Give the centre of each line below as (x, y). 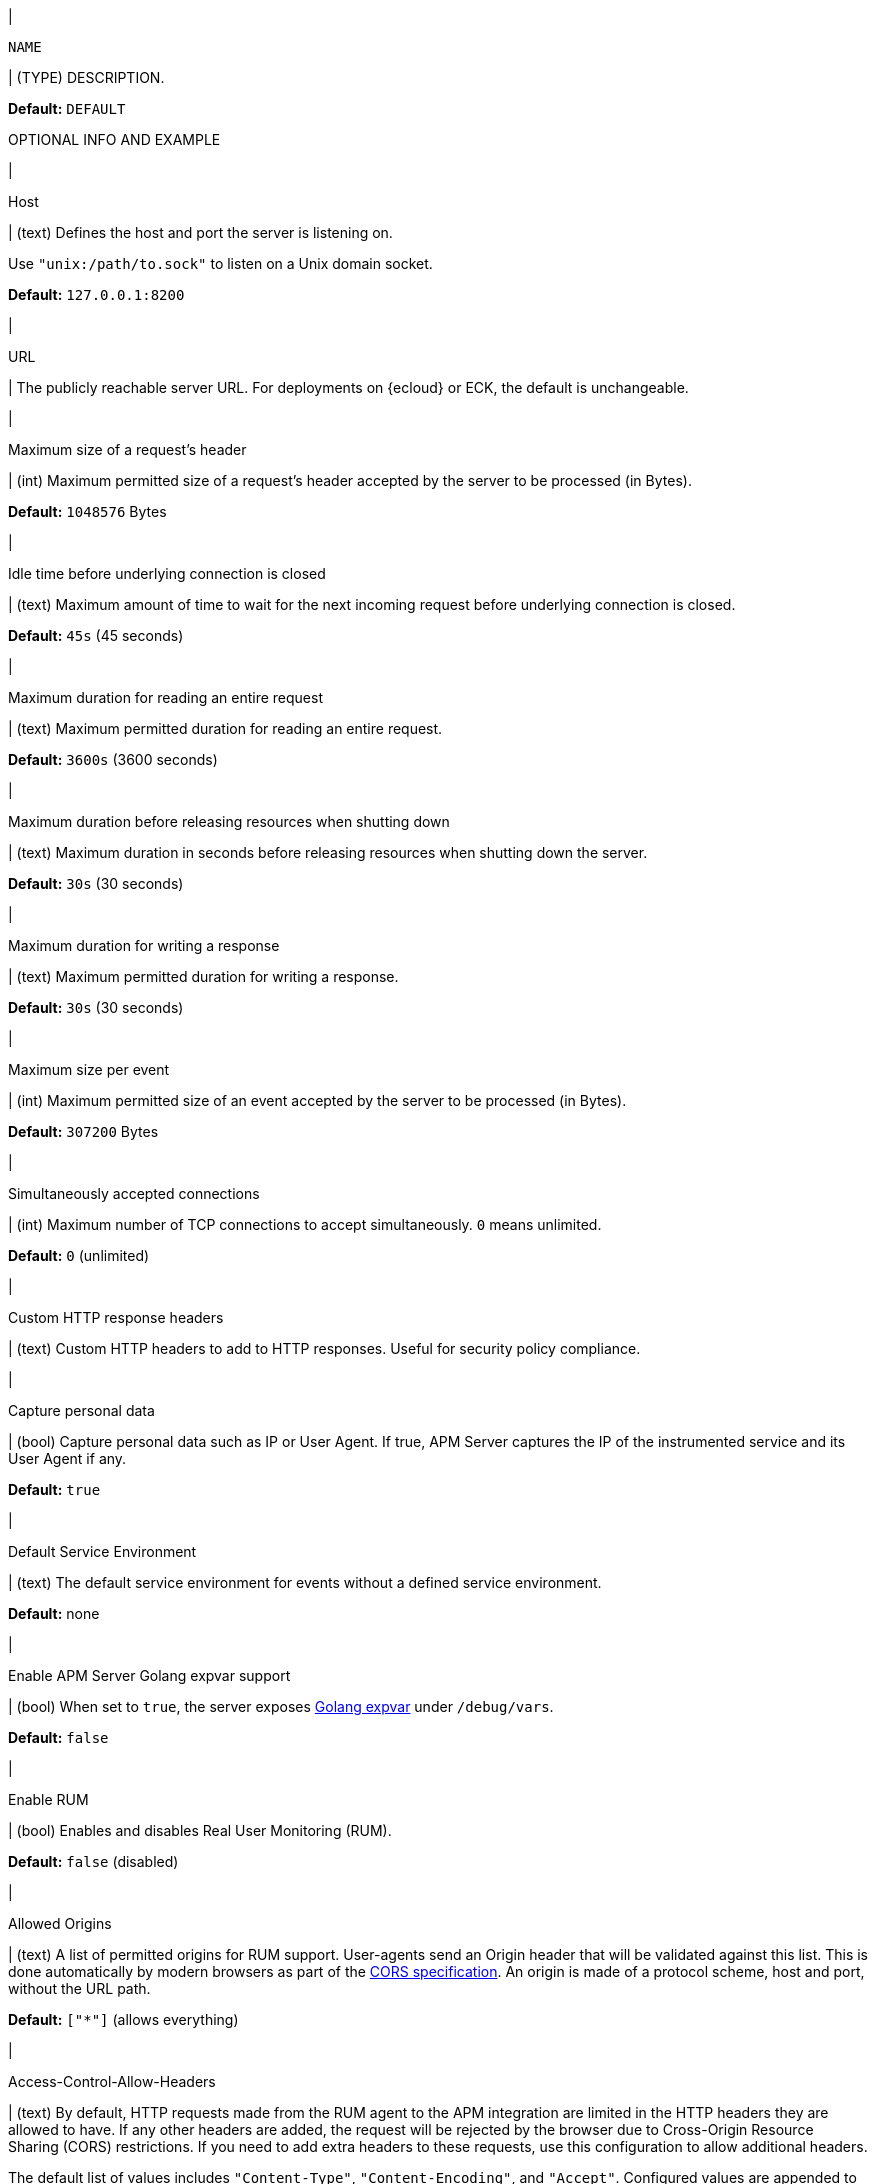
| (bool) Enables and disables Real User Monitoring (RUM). (200, 1830)
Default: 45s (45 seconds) (96, 635)
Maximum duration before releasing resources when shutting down (229, 821)
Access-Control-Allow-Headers (112, 2081)
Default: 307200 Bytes (83, 1131)
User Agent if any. (67, 1458)
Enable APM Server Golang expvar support (149, 1675)
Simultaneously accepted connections (134, 1193)
